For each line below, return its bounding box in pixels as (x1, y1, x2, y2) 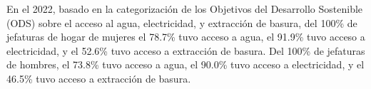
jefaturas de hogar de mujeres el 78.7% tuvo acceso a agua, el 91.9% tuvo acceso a (6, 29, 365, 44)
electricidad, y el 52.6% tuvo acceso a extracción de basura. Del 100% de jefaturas (6, 43, 365, 58)
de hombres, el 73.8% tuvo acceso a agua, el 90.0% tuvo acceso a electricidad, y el (6, 57, 365, 72)
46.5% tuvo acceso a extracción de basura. (6, 70, 191, 85)
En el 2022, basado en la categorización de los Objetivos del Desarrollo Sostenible (6, 1, 363, 16)
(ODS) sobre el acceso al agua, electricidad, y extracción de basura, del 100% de (6, 15, 357, 30)
